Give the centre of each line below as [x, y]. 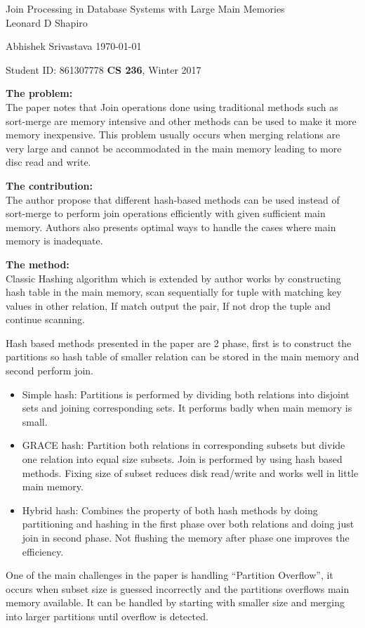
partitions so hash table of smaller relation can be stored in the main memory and [182, 356]
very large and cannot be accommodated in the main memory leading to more [174, 148]
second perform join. [50, 371]
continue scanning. [45, 319]
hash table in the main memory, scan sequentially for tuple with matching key [174, 292]
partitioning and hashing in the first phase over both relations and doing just [188, 524]
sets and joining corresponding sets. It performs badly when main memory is [187, 408]
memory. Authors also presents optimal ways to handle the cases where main [171, 227]
